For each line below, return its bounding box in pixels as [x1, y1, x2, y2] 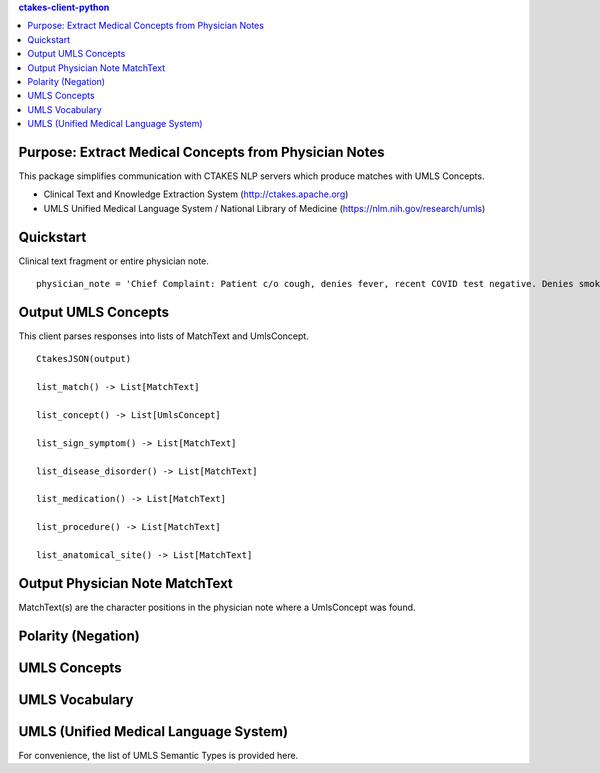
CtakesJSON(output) [36, 353, 132, 365]
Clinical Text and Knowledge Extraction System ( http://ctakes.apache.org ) [43, 188, 349, 200]
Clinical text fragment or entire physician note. [18, 255, 210, 267]
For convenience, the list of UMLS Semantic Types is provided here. [18, 749, 299, 761]
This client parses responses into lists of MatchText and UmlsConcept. [18, 330, 309, 342]
